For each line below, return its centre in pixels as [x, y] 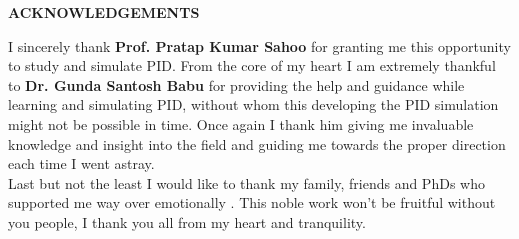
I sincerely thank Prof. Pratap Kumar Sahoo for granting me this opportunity [259, 45]
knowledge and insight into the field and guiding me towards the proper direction [257, 143]
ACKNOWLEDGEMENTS [104, 12]
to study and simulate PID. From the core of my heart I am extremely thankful [252, 65]
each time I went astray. [81, 163]
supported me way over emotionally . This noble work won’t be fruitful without [252, 202]
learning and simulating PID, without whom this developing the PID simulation [253, 104]
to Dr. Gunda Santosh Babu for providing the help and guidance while [236, 84]
